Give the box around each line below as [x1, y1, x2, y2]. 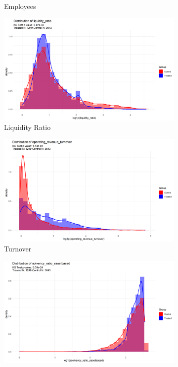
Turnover [4, 243, 32, 253]
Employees [4, 1, 36, 11]
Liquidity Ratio [4, 122, 51, 132]
